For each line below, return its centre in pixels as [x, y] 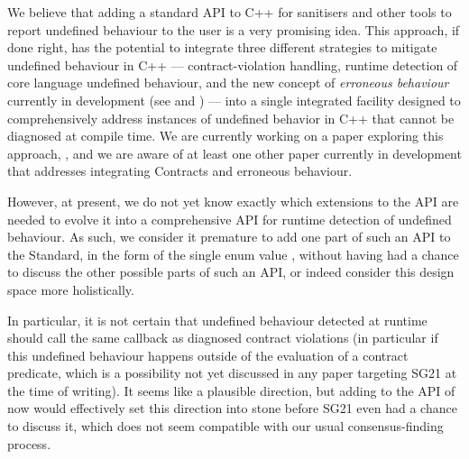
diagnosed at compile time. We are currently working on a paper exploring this [225, 136]
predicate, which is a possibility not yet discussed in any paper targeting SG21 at [232, 373]
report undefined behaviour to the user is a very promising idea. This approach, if [234, 29]
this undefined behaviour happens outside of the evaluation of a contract [208, 355]
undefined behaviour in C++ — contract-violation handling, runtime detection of [233, 64]
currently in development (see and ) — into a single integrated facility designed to [234, 100]
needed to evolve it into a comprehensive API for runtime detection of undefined [230, 219]
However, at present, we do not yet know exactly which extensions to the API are [233, 201]
